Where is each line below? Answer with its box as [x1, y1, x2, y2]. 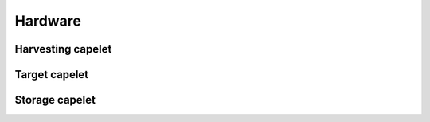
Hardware [14, 12, 81, 30]
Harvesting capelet [14, 42, 112, 56]
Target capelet [14, 68, 89, 81]
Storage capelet [14, 93, 96, 107]
